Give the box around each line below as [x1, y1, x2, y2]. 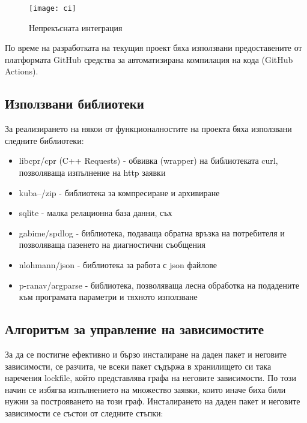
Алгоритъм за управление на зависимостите [5, 320, 264, 338]
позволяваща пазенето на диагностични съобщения [19, 238, 205, 251]
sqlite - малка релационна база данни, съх [19, 206, 172, 219]
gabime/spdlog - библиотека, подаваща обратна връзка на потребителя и [19, 226, 285, 239]
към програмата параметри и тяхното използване [19, 290, 198, 303]
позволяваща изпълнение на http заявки [19, 166, 166, 179]
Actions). [5, 65, 38, 77]
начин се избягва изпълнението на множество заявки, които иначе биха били [5, 383, 286, 395]
